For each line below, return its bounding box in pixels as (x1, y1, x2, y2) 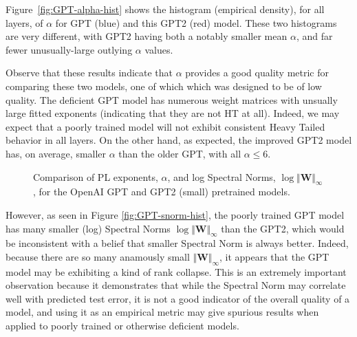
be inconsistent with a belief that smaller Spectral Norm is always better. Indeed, (6, 236, 349, 250)
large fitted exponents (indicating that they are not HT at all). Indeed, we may (6, 106, 340, 120)
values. (144, 42, 173, 56)
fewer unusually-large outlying (6, 42, 133, 56)
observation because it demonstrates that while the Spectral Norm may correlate (6, 278, 346, 292)
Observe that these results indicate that (6, 65, 173, 80)
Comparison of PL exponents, (33, 169, 158, 184)
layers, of (6, 15, 43, 30)
